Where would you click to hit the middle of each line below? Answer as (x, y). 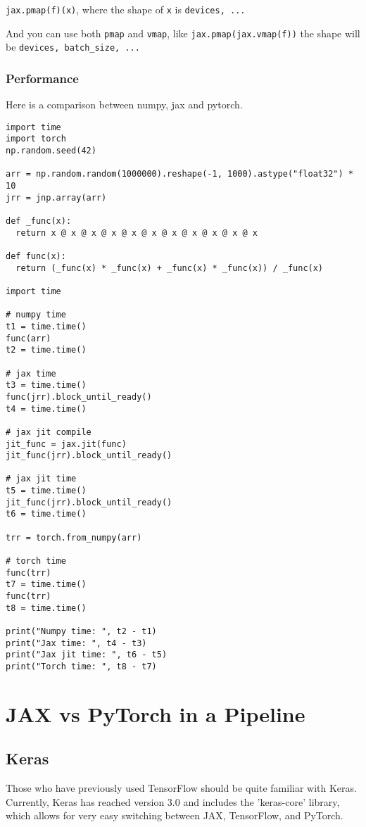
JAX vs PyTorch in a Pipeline (156, 713)
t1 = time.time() (46, 326)
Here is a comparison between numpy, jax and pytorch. (124, 105)
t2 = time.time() (46, 350)
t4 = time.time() (46, 409)
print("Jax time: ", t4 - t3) (76, 643)
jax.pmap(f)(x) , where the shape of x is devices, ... (126, 9)
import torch (36, 139)
